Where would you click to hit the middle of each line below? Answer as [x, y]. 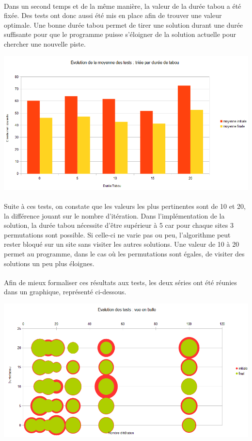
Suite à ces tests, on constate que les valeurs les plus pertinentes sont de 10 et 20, [125, 206]
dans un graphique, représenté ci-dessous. [65, 292]
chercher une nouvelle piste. [45, 43]
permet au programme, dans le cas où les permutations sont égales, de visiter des [124, 253]
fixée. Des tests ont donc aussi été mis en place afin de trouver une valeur [113, 15]
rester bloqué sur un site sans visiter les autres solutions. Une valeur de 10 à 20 [122, 244]
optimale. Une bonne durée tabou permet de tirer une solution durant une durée [124, 25]
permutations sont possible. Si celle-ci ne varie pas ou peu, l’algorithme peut [117, 234]
